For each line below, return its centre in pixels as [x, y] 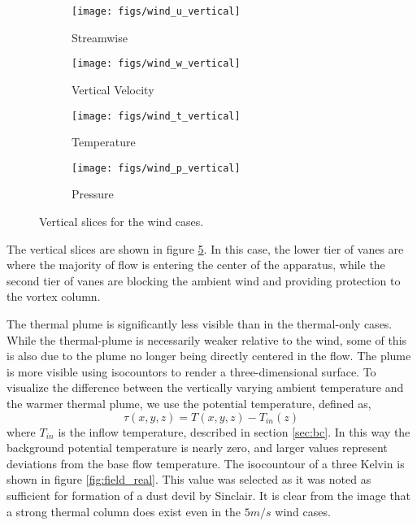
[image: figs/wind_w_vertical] [156, 64]
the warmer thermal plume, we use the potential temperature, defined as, [189, 403]
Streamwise [100, 37]
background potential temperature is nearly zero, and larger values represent [197, 448]
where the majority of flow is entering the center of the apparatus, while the [196, 265]
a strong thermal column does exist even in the [124, 511]
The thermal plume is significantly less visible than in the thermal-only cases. [200, 323]
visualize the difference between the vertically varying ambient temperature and [205, 387]
